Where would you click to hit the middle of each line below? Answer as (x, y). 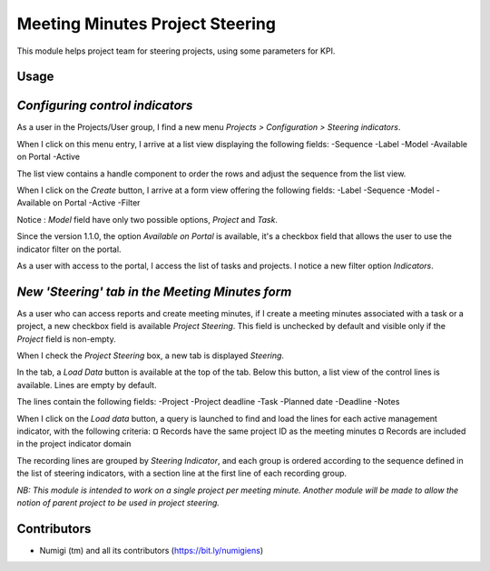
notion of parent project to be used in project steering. (118, 502)
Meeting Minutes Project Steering (147, 24)
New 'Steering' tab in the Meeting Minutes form (154, 291)
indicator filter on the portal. (69, 249)
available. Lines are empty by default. (87, 385)
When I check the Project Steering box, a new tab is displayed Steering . (151, 356)
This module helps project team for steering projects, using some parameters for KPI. (176, 51)
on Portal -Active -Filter (97, 203)
